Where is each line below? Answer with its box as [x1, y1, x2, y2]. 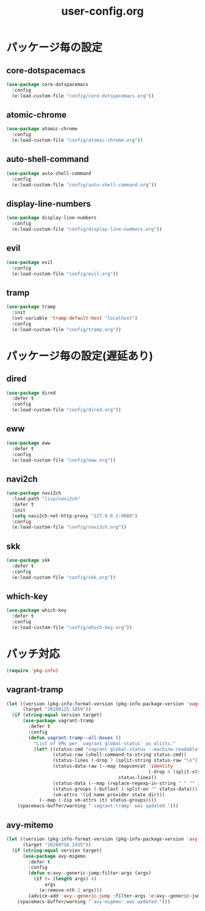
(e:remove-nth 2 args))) [38, 887, 103, 893]
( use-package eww [6, 440, 51, 446]
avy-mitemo [6, 820, 54, 830]
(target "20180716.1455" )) [22, 841, 92, 847]
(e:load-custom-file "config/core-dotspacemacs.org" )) [12, 93, 154, 99]
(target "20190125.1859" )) [22, 706, 92, 712]
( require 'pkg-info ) [6, 667, 59, 673]
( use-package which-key [6, 607, 67, 613]
